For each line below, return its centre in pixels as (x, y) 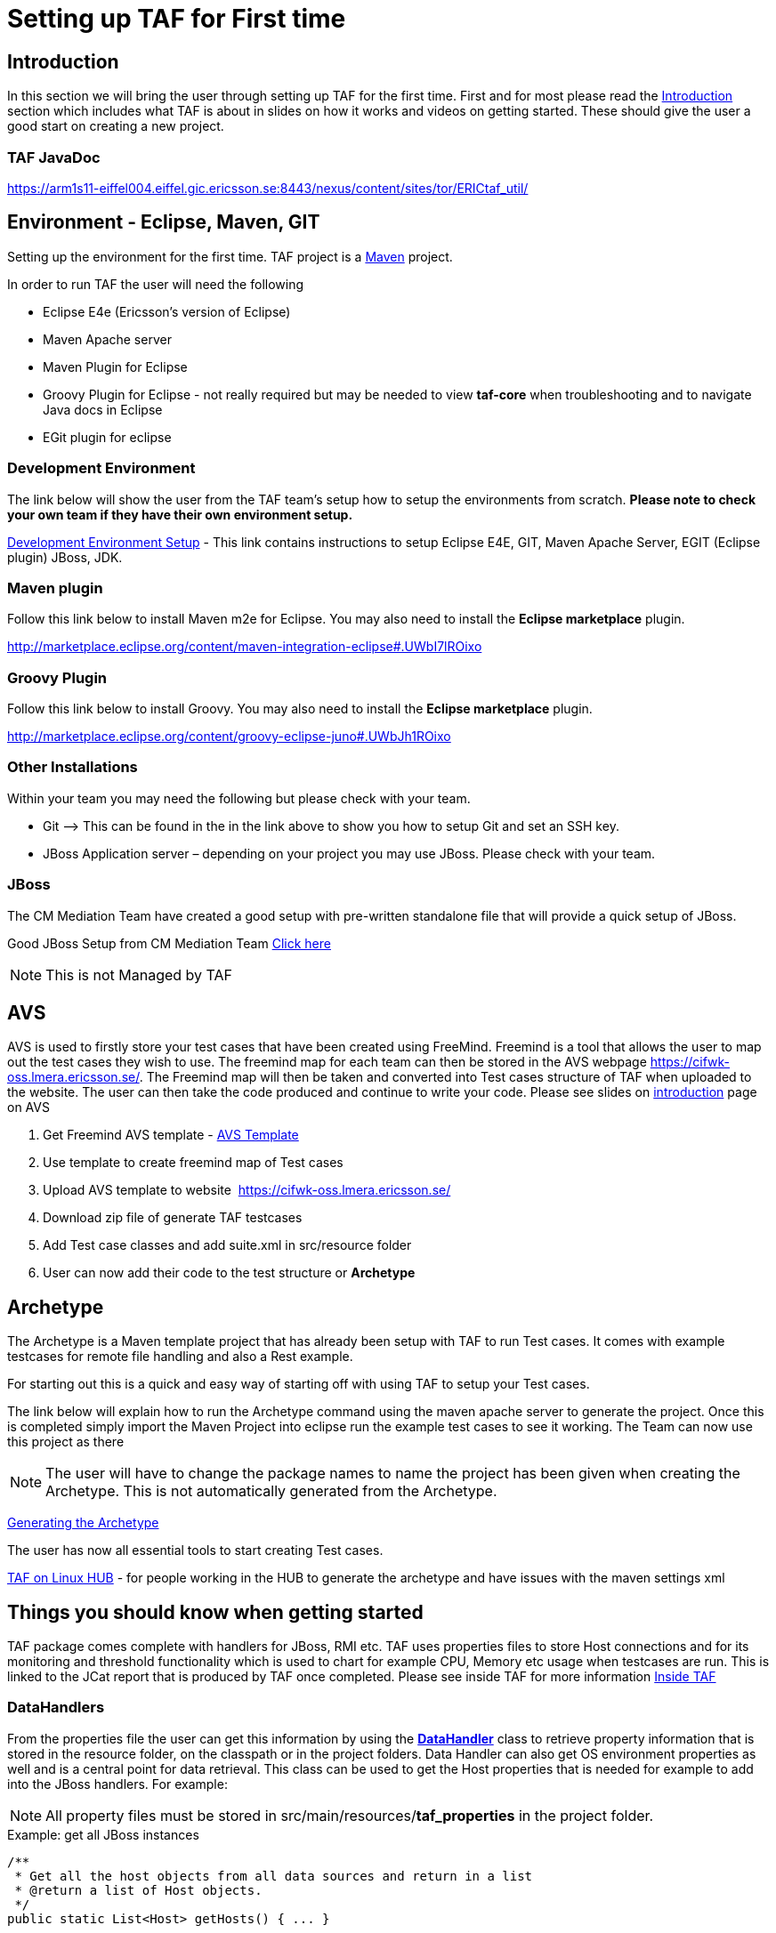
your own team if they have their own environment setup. (180, 514)
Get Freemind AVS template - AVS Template (171, 1135)
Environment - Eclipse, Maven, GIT (164, 222)
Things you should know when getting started (215, 1612)
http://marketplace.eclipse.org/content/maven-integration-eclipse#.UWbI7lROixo (245, 647)
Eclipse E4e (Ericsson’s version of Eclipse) (167, 311)
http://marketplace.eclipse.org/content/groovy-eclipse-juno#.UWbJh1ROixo (229, 737)
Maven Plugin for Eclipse (115, 366)
